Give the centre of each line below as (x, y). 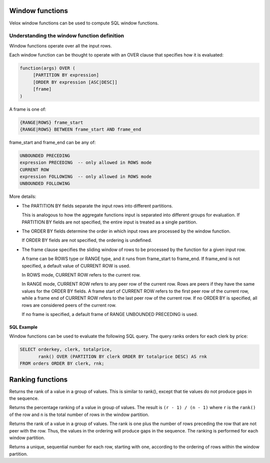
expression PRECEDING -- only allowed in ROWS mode (86, 163)
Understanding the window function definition (67, 36)
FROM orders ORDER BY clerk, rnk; (62, 363)
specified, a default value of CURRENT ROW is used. (76, 265)
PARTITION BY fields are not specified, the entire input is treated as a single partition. (109, 222)
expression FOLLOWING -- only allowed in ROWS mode (86, 177)
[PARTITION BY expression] (66, 75)
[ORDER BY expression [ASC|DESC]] (75, 82)
